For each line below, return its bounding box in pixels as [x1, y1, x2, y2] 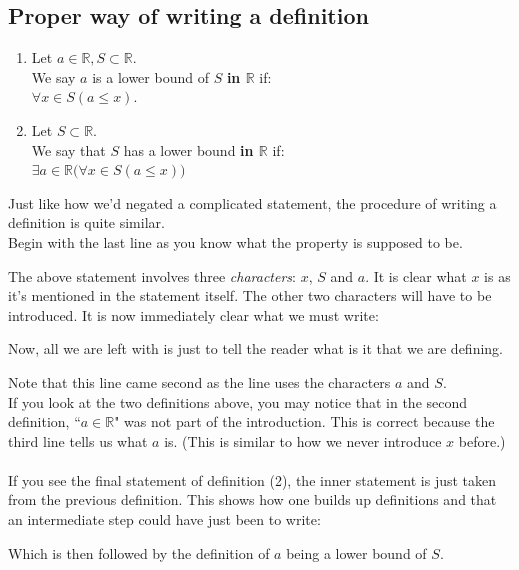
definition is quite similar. [8, 212, 165, 233]
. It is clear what [365, 265, 467, 286]
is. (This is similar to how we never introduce [164, 430, 442, 451]
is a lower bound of [92, 66, 209, 87]
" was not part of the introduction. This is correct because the [114, 411, 495, 432]
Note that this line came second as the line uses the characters [8, 371, 391, 392]
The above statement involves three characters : [8, 265, 296, 286]
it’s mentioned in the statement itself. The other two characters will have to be [8, 285, 492, 306]
